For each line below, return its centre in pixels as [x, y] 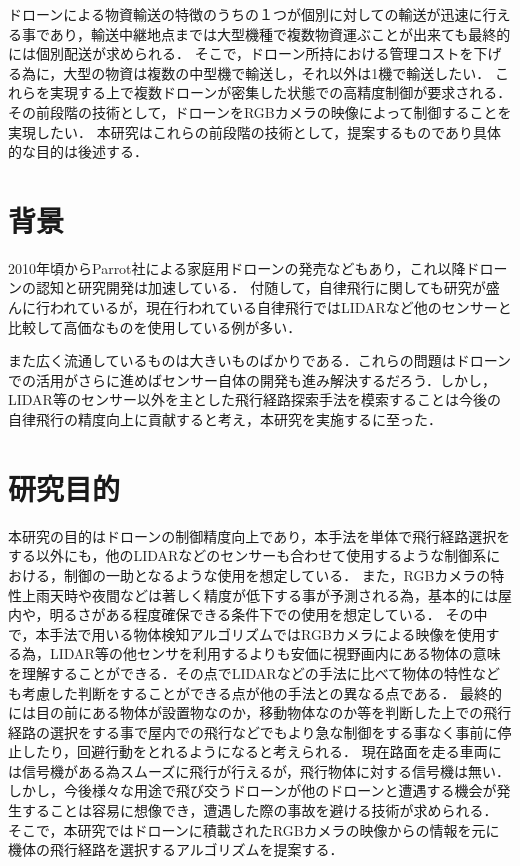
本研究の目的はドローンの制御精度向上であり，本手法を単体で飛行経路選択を [259, 535]
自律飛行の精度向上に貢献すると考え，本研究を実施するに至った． [225, 419]
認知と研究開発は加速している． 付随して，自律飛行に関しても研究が [260, 287]
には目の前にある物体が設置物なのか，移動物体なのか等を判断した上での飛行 [260, 712]
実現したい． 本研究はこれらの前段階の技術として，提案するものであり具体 [255, 131]
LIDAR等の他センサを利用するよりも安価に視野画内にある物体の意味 [275, 653]
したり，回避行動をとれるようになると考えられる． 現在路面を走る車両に [261, 751]
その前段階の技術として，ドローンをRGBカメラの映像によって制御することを [260, 111]
